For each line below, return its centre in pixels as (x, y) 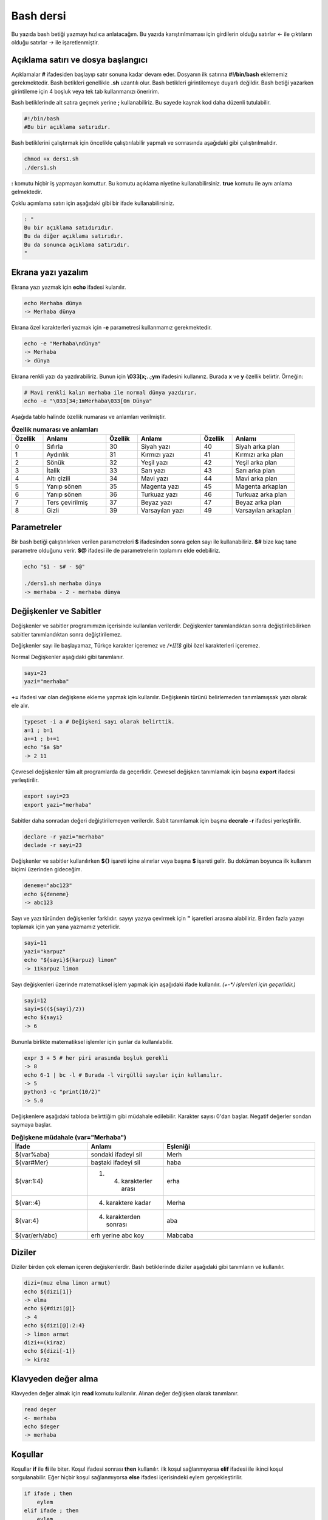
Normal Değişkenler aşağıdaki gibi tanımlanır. (68, 657)
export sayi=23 (46, 796)
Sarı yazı (153, 470)
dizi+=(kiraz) (45, 1343)
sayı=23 (35, 673)
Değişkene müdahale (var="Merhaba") (69, 1137)
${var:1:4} (29, 1181)
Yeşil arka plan (256, 462)
